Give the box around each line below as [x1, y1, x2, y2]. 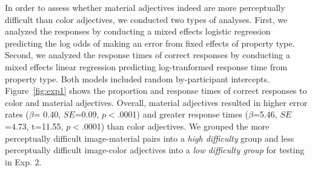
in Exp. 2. [5, 155, 42, 168]
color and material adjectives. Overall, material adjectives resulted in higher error [5, 96, 308, 108]
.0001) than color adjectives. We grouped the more [81, 119, 270, 132]
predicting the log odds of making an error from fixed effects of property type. [5, 36, 295, 49]
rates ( [5, 108, 29, 121]
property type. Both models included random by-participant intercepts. [5, 72, 270, 85]
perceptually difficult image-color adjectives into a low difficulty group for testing [5, 144, 305, 156]
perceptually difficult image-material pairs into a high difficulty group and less [5, 131, 294, 144]
